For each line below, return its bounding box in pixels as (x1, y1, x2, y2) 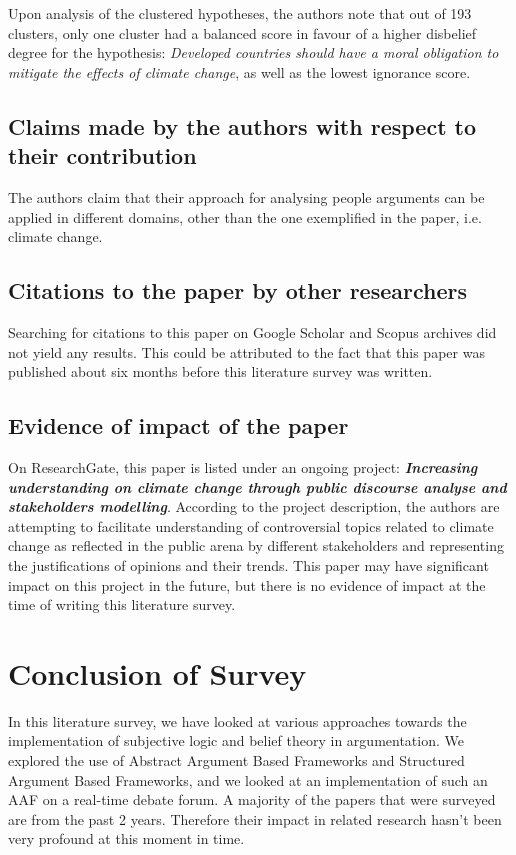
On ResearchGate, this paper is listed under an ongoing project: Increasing (8, 456, 478, 477)
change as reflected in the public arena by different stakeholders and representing (8, 535, 504, 556)
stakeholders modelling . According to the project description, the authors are (8, 496, 500, 517)
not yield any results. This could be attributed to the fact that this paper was (8, 341, 485, 362)
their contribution (8, 140, 197, 171)
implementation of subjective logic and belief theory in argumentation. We (8, 730, 464, 751)
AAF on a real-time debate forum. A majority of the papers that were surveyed (8, 789, 496, 810)
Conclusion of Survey (8, 652, 307, 693)
